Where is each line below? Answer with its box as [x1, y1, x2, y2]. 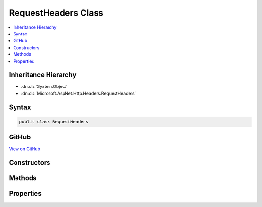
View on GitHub [9, 146, 41, 152]
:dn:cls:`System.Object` [21, 84, 68, 89]
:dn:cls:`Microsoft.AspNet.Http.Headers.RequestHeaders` [21, 90, 136, 96]
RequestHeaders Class [9, 7, 104, 18]
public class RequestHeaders [19, 119, 89, 124]
